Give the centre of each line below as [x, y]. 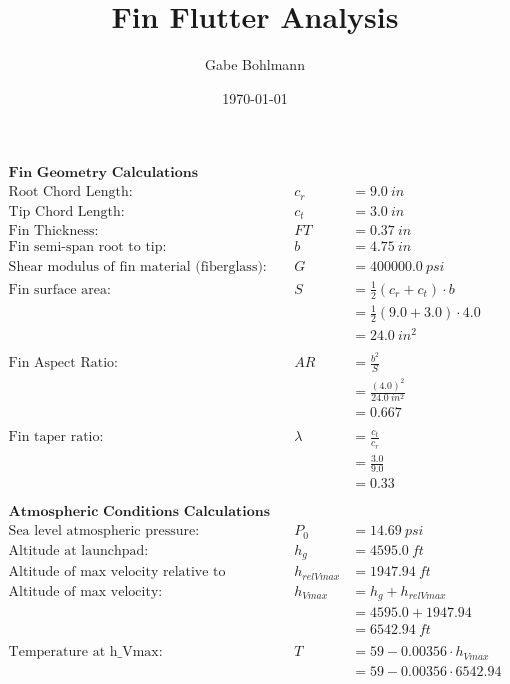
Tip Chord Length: [66, 211]
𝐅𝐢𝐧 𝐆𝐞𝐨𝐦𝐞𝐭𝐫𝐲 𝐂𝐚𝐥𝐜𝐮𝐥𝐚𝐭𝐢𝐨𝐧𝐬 [103, 173]
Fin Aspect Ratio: [63, 363]
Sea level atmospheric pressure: [104, 531]
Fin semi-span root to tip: [87, 247]
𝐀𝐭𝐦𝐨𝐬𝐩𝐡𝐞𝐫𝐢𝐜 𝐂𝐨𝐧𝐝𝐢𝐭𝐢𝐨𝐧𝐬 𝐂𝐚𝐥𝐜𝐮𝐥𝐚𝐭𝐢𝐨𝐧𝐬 [139, 512]
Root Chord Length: [70, 192]
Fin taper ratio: [56, 437]
